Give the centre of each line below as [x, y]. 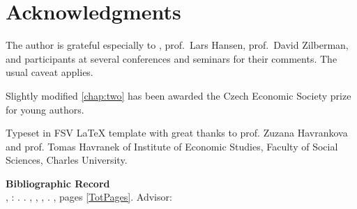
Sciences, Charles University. [67, 160]
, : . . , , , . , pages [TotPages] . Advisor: [89, 197]
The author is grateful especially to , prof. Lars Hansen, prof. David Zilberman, [177, 45]
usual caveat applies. [50, 72]
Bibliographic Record [58, 183]
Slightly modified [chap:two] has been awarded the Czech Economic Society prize [178, 95]
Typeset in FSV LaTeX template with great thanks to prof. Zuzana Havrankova [177, 133]
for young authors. [45, 109]
